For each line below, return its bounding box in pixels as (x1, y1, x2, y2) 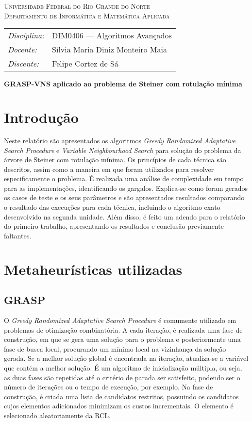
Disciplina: (8, 30, 45, 41)
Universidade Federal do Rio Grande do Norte (4, 1, 150, 11)
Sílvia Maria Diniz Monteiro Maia (52, 44, 167, 55)
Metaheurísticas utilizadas (4, 259, 183, 279)
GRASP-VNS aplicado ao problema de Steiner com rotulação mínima (4, 79, 242, 89)
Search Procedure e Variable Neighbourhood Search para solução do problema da (4, 145, 241, 155)
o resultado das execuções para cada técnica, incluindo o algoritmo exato (4, 202, 220, 212)
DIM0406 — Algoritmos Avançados (52, 30, 172, 41)
